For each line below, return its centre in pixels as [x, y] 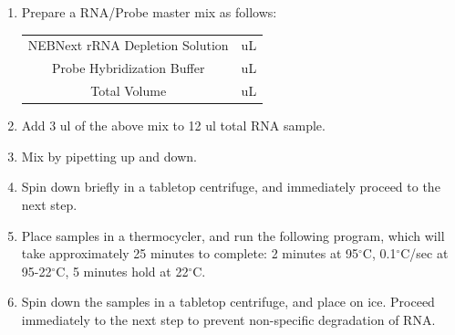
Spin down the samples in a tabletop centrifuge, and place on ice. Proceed [228, 302]
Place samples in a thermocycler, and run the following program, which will [233, 235]
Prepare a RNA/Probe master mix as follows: [149, 12]
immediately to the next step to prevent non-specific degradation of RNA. [228, 319]
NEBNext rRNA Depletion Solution [128, 45]
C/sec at [424, 253]
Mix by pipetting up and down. [109, 156]
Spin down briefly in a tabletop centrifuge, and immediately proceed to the [231, 187]
